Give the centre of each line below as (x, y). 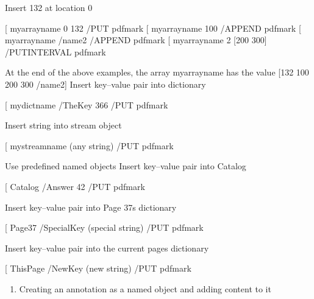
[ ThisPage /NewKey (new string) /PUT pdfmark (98, 268)
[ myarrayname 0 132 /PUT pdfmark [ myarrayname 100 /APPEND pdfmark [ (153, 28)
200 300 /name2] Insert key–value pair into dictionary (105, 84)
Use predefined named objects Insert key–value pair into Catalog (126, 166)
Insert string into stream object (63, 125)
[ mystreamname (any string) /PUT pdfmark (89, 145)
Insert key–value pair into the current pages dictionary (107, 248)
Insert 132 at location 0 (49, 7)
